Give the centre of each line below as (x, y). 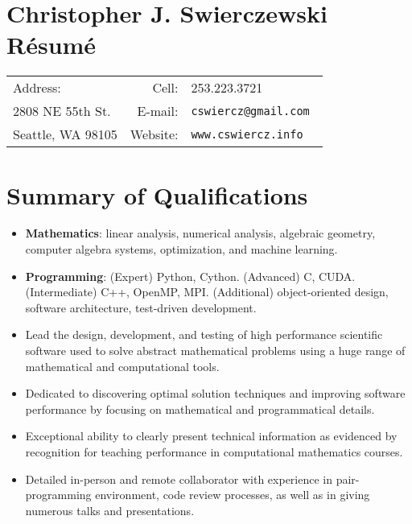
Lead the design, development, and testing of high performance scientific (204, 334)
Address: (37, 88)
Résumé (51, 45)
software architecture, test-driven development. (141, 307)
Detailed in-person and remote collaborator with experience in (179, 479)
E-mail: (158, 111)
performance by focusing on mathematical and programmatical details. (200, 408)
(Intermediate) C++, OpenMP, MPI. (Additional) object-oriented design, (207, 292)
